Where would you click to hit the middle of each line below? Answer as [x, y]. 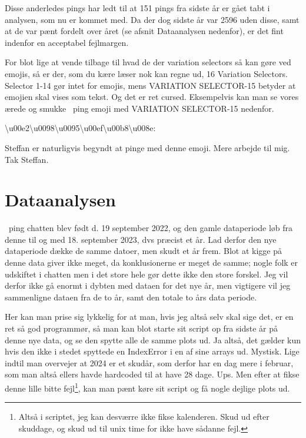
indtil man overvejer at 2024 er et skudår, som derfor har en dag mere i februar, [149, 362]
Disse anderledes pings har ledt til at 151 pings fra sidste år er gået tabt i [137, 8]
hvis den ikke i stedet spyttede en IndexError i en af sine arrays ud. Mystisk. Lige [152, 351]
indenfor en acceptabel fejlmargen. [67, 42]
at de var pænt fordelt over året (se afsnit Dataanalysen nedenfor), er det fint [144, 31]
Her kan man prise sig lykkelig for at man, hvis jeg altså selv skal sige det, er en [149, 317]
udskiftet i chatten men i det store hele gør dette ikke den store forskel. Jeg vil [147, 274]
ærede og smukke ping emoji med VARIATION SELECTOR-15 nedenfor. [139, 108]
